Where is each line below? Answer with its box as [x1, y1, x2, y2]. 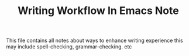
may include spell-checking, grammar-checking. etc [6, 43, 132, 50]
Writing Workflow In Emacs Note [17, 4, 180, 17]
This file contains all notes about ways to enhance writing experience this [6, 37, 183, 44]
